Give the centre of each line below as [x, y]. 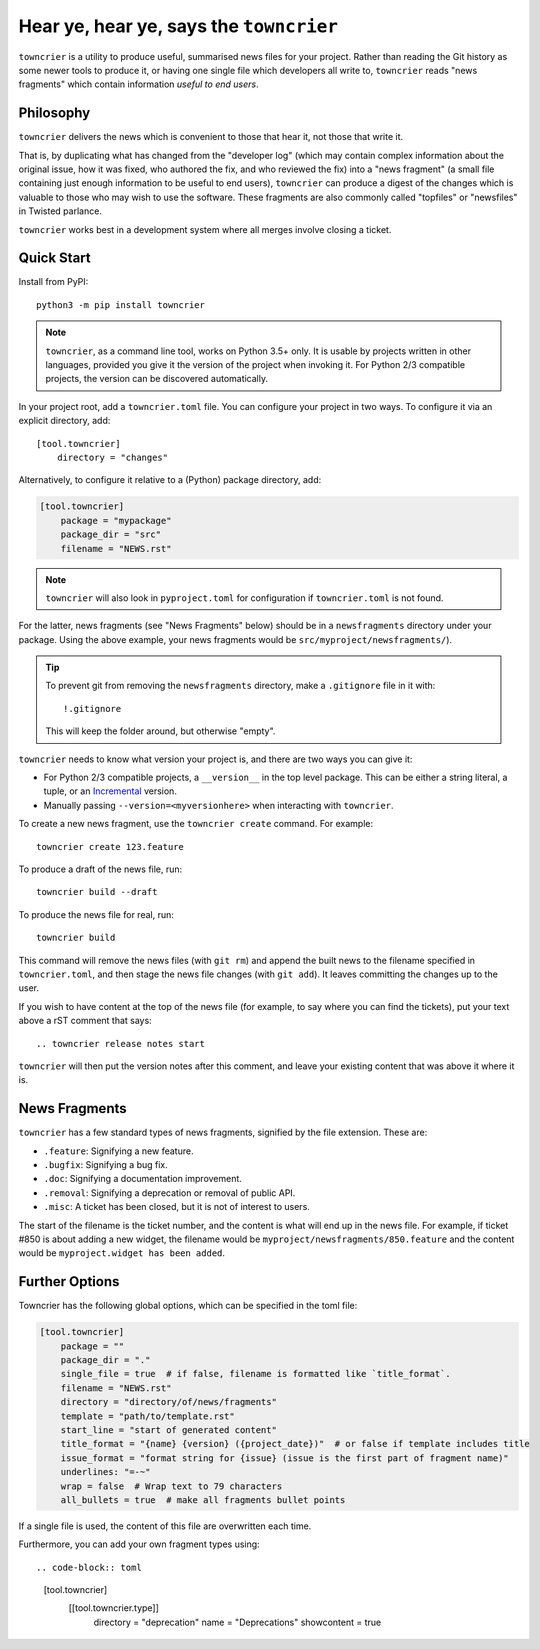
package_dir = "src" [111, 534]
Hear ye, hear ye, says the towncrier [178, 26]
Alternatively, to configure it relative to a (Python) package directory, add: [170, 480]
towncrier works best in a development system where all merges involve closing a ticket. [205, 229]
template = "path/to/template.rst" [147, 1416]
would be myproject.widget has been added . [121, 1253]
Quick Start [54, 258]
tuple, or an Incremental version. [110, 791]
